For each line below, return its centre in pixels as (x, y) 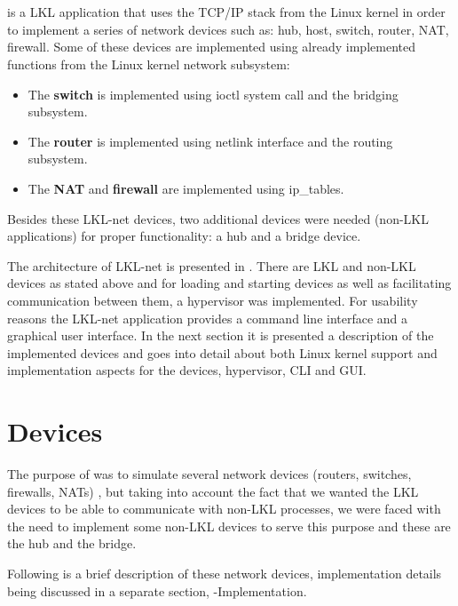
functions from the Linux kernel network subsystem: (149, 64)
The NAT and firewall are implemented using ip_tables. (186, 188)
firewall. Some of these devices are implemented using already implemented (211, 47)
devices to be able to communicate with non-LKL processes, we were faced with (224, 509)
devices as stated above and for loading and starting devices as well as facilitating (229, 283)
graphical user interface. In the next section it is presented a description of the (221, 335)
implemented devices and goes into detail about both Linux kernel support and (222, 352)
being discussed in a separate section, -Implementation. (157, 590)
